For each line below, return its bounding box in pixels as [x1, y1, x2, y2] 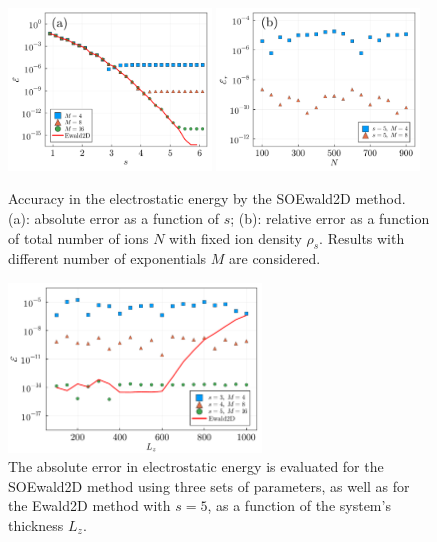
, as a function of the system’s [207, 495, 391, 516]
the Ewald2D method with [8, 495, 171, 516]
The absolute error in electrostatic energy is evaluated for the [8, 456, 384, 477]
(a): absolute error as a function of [8, 207, 220, 228]
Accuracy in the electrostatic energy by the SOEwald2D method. [8, 188, 406, 209]
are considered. [229, 248, 321, 269]
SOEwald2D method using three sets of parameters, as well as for [8, 475, 410, 496]
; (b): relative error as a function [230, 207, 430, 228]
